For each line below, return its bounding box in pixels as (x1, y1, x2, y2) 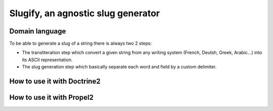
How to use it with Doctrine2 (9, 77, 101, 86)
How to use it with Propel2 (9, 93, 94, 102)
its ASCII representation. (22, 56, 73, 63)
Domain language (9, 27, 66, 35)
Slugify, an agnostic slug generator (9, 8, 160, 19)
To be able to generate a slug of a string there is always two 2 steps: (9, 41, 152, 47)
